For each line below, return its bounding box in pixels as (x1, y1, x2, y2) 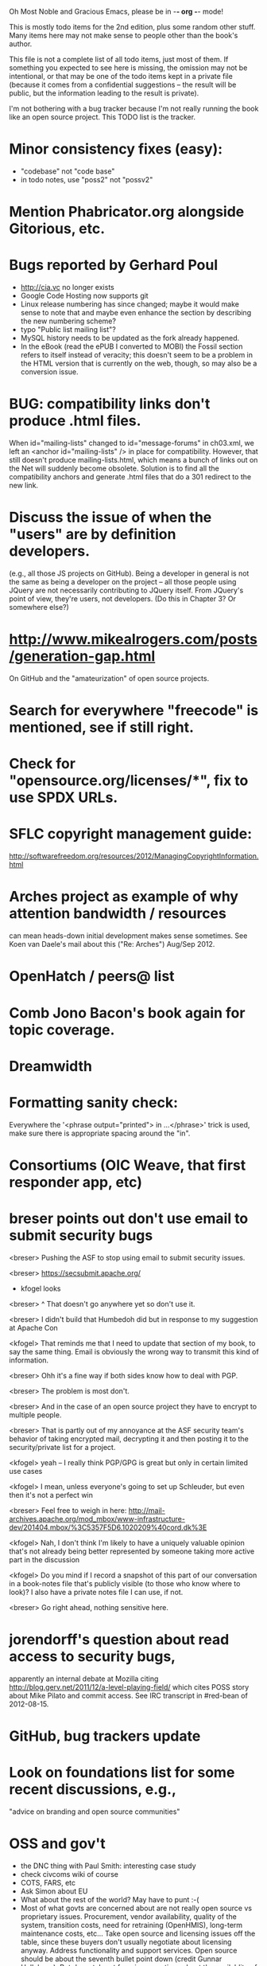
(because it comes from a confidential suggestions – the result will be (9, 80, 237, 89)
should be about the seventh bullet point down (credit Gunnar (20, 1954, 222, 1964)
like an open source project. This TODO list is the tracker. (9, 112, 196, 122)
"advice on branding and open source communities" (9, 1807, 180, 1816)
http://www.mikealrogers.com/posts (9, 631, 257, 648)
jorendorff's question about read (9, 1630, 230, 1648)
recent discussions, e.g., (9, 1780, 177, 1799)
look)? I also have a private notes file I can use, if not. (9, 1587, 184, 1597)
